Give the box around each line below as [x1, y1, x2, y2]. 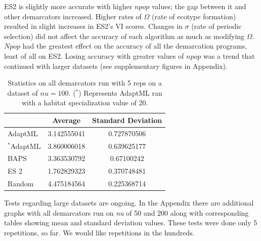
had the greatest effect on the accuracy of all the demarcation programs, [22, 41, 247, 51]
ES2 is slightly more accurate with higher [4, 1, 133, 11]
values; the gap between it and [151, 1, 246, 11]
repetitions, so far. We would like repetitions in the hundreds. [4, 227, 195, 238]
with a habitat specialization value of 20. [21, 97, 148, 108]
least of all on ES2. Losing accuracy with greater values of [4, 50, 184, 61]
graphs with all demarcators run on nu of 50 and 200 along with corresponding [4, 207, 249, 218]
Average [52, 114, 81, 125]
